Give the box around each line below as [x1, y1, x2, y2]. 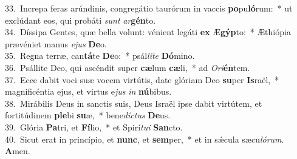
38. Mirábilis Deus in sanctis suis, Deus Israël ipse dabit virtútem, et [5, 96, 262, 109]
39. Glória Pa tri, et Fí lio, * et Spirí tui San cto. [5, 120, 183, 133]
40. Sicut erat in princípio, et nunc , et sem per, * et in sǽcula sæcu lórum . [5, 132, 284, 145]
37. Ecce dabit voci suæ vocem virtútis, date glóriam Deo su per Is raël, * [5, 73, 279, 86]
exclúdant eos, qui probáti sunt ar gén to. [5, 13, 156, 26]
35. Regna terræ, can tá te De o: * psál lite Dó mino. [5, 49, 195, 62]
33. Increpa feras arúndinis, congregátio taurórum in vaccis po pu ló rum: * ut [5, 2, 293, 14]
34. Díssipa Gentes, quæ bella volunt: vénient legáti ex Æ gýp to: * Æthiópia [5, 25, 291, 38]
